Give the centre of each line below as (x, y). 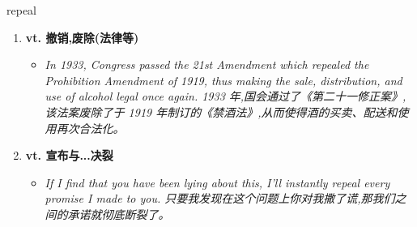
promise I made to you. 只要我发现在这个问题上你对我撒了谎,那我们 (220, 198)
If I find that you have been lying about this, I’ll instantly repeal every (217, 182)
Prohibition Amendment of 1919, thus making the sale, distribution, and (223, 80)
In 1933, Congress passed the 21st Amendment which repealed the (207, 64)
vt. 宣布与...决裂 (69, 155)
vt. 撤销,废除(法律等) (82, 37)
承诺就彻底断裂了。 (119, 214)
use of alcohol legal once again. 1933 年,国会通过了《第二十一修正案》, (226, 96)
